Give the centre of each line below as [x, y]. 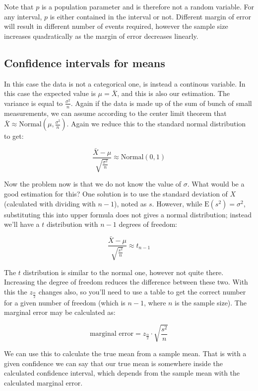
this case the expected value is [50, 93]
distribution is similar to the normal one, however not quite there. [123, 272]
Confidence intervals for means [85, 62]
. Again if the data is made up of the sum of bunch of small [161, 103]
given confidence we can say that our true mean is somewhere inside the [113, 363]
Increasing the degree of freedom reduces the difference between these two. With [126, 282]
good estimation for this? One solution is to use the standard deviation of [116, 194]
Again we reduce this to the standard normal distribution [159, 124]
